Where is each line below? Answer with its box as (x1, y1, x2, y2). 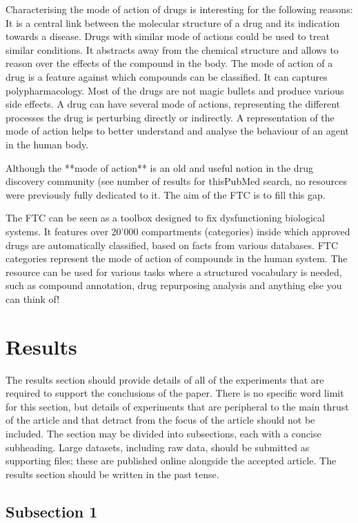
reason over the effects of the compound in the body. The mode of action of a (6, 56, 333, 70)
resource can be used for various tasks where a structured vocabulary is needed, (6, 264, 342, 279)
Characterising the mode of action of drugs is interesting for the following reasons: (6, 2, 353, 16)
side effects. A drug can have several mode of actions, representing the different (6, 97, 341, 111)
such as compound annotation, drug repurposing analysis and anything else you (6, 278, 342, 293)
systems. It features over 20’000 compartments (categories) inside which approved (6, 224, 350, 238)
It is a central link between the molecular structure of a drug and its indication (6, 15, 340, 30)
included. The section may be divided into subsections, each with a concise (6, 426, 321, 440)
